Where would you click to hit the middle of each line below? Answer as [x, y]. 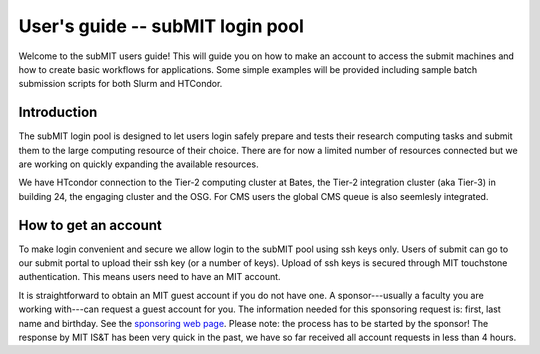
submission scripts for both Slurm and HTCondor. [120, 84]
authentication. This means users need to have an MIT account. [149, 277]
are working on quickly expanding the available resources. [138, 164]
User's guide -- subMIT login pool [161, 26]
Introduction [58, 112]
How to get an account [90, 225]
